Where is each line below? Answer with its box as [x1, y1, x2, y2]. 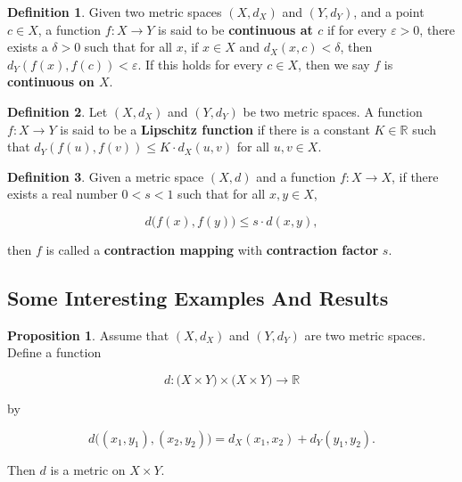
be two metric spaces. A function [243, 102, 423, 120]
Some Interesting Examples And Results [7, 283, 389, 311]
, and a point [353, 3, 425, 20]
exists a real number [7, 184, 118, 203]
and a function [256, 167, 336, 185]
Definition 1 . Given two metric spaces [7, 3, 222, 20]
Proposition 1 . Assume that [7, 325, 169, 344]
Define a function [7, 343, 102, 362]
